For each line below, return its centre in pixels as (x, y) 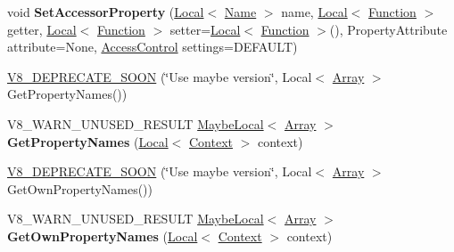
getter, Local (42, 29)
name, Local (314, 12)
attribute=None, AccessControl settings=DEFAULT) (153, 47)
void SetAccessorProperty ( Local (106, 12)
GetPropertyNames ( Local (88, 141)
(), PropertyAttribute (388, 29)
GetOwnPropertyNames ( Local (103, 236)
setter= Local (205, 29)
